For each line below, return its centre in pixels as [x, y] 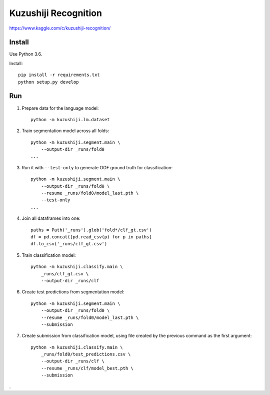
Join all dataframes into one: [51, 218]
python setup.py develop [48, 82]
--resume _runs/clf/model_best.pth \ [87, 368]
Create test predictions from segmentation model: [73, 292]
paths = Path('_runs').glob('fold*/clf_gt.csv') [91, 230]
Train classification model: [49, 255]
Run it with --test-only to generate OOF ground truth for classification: [97, 167]
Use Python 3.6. [26, 54]
